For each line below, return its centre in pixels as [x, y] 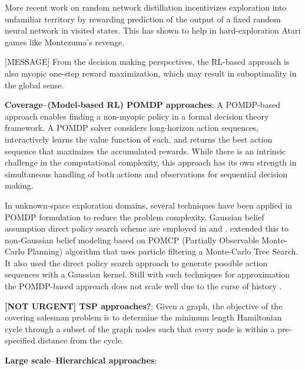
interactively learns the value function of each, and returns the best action [139, 139]
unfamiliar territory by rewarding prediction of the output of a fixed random [143, 19]
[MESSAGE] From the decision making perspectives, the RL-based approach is [147, 62]
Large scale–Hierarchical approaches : [81, 360]
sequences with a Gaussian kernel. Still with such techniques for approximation [147, 274]
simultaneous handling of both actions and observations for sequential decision [146, 174]
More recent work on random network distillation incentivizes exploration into [146, 7]
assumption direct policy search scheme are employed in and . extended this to [147, 228]
